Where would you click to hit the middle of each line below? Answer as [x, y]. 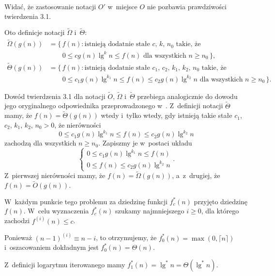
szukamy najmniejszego [150, 211]
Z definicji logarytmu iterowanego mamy [65, 264]
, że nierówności [78, 125]
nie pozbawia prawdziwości [187, 6]
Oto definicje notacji [35, 32]
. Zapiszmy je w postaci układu [145, 143]
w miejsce [122, 6]
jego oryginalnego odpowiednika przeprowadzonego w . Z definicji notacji [114, 106]
